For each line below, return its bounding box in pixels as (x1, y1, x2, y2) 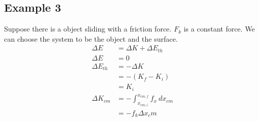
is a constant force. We (184, 23, 255, 34)
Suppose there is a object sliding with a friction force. (4, 23, 172, 34)
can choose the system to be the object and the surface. (4, 33, 178, 44)
